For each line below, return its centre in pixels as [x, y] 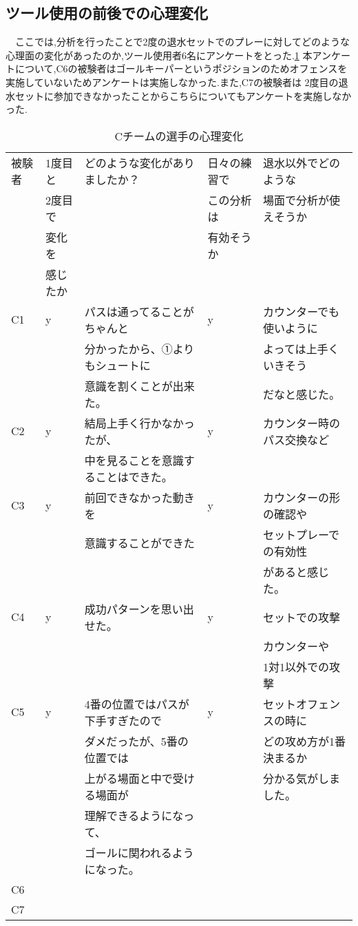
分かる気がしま [302, 778]
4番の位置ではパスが [137, 704]
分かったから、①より [139, 348]
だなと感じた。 [302, 394]
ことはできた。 [134, 476]
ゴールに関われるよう [139, 852]
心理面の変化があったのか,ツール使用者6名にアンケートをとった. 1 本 [159, 55]
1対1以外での [296, 666]
